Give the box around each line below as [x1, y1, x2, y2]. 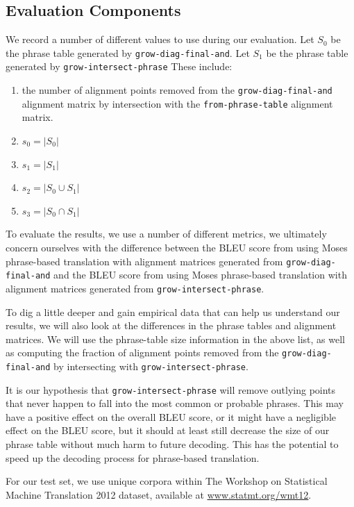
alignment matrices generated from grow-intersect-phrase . [6, 281, 264, 295]
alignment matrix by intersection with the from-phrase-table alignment [22, 96, 333, 110]
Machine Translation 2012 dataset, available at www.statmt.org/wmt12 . [6, 487, 312, 501]
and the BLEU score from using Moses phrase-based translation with [53, 267, 347, 282]
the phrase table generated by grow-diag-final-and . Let [6, 45, 250, 60]
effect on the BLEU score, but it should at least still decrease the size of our [6, 423, 330, 438]
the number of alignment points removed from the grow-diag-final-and [22, 83, 332, 97]
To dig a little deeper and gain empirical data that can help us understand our [6, 304, 340, 319]
